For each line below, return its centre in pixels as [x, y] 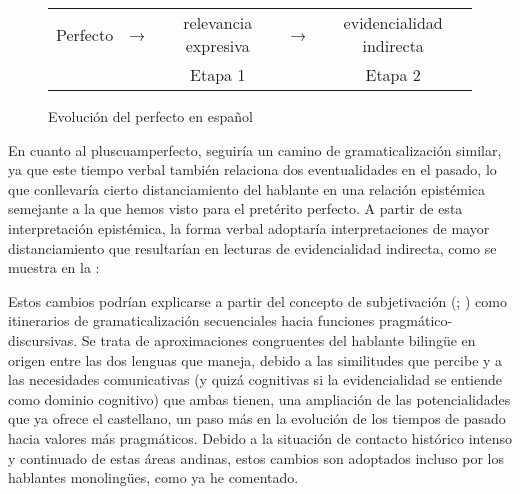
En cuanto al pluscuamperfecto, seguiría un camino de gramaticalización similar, [255, 149]
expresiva [217, 45]
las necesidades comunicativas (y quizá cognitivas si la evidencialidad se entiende [255, 379]
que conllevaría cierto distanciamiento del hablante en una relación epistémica [247, 188]
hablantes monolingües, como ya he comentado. [153, 477]
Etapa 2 [393, 74]
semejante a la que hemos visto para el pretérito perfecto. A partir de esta [235, 208]
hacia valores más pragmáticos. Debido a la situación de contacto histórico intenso [260, 437]
